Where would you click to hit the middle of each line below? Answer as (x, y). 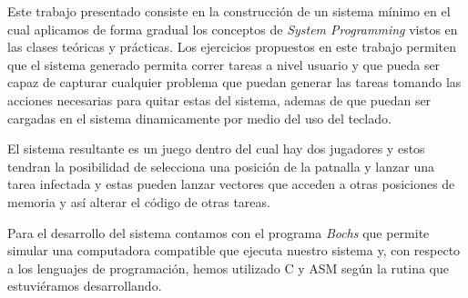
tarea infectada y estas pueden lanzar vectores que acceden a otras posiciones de (231, 184)
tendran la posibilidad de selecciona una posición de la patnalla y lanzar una (221, 166)
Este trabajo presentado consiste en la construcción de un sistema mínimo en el (229, 11)
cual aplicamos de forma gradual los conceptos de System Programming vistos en (233, 29)
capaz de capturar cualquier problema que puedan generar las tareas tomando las (234, 82)
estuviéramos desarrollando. (85, 286)
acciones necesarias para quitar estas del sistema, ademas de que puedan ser (219, 99)
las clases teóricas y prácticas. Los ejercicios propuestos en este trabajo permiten (232, 47)
